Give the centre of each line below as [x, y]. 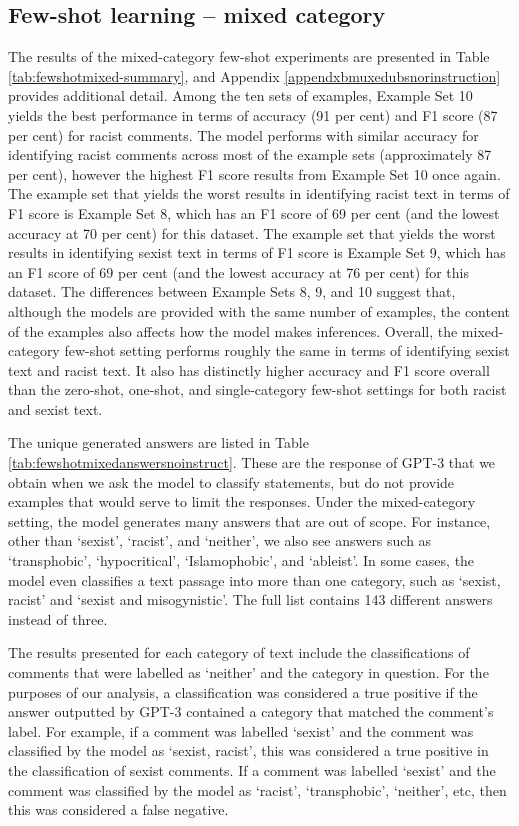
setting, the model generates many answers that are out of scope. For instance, [249, 520]
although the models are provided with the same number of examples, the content [259, 310]
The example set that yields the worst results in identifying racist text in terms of [259, 193]
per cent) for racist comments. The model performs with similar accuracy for [243, 134]
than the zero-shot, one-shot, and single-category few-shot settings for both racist [257, 389]
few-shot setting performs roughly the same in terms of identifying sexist [287, 350]
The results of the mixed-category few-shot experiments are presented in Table [249, 56]
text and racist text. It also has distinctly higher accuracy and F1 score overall [249, 369]
